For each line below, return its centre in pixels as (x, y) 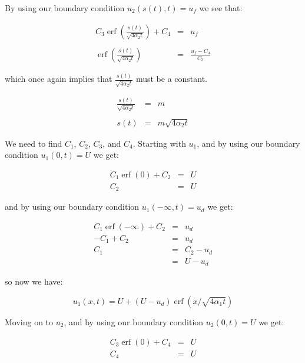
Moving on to (29, 321)
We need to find (34, 143)
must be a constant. (171, 78)
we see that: (221, 8)
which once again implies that (59, 78)
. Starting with (159, 143)
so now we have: (34, 281)
